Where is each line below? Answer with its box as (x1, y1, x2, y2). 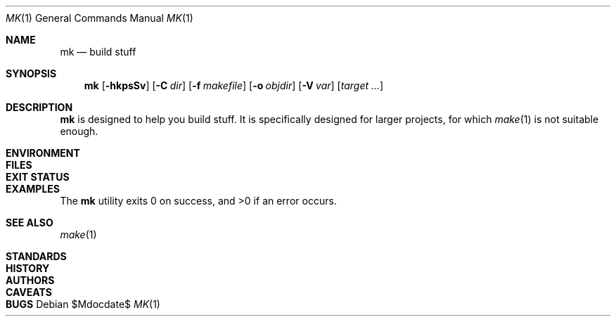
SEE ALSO (6, 217, 53, 228)
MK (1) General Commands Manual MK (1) (6, 12, 193, 24)
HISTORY (6, 262, 50, 274)
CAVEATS (6, 286, 52, 298)
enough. (60, 125, 98, 137)
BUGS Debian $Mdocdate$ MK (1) (6, 298, 160, 310)
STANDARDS (6, 250, 67, 262)
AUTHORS (6, 274, 55, 286)
